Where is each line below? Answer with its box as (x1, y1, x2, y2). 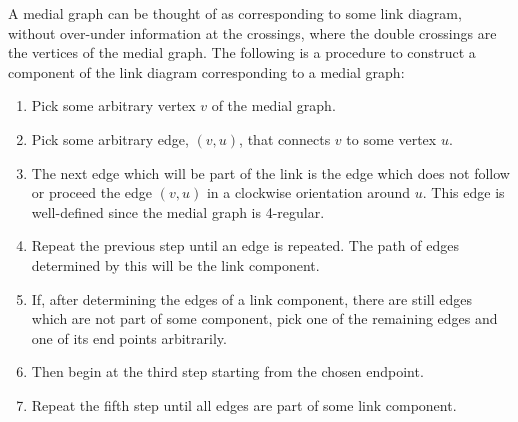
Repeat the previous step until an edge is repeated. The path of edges (31, 235, 459, 256)
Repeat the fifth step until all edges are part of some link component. (31, 394, 457, 415)
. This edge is (422, 182, 505, 203)
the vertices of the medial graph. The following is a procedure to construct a (8, 42, 476, 63)
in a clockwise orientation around (206, 182, 411, 203)
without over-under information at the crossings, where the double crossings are (8, 22, 497, 43)
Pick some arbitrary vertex (31, 95, 196, 116)
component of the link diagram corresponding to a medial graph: (8, 61, 405, 82)
